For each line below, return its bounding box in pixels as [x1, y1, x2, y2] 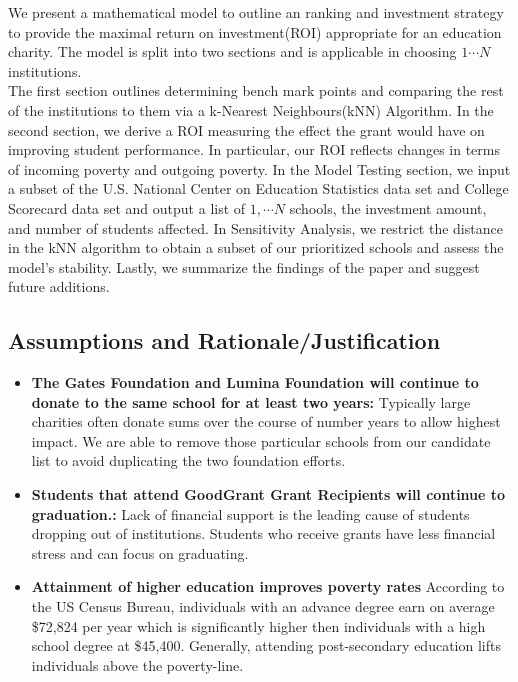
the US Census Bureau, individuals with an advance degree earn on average [31, 596, 495, 617]
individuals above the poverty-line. [31, 654, 244, 675]
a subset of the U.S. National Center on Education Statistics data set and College [8, 178, 509, 199]
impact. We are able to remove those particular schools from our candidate [31, 430, 491, 451]
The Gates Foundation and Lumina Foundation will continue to [31, 372, 479, 393]
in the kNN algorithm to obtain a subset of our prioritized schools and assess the [8, 237, 504, 258]
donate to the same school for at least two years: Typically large [31, 391, 471, 412]
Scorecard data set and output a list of [8, 197, 246, 218]
